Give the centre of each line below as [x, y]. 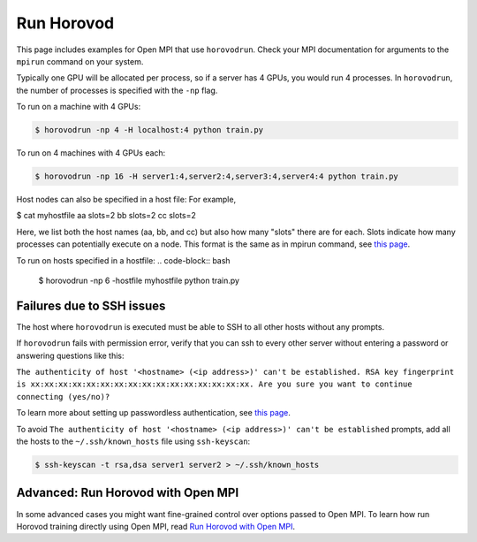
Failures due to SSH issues [91, 305]
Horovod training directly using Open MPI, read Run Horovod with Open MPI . [156, 526]
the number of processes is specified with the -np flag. [117, 90]
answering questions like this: [70, 355]
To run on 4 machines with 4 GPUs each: [91, 153]
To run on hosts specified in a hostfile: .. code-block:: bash [123, 260]
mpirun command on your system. [80, 61]
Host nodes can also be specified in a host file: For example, [126, 200]
